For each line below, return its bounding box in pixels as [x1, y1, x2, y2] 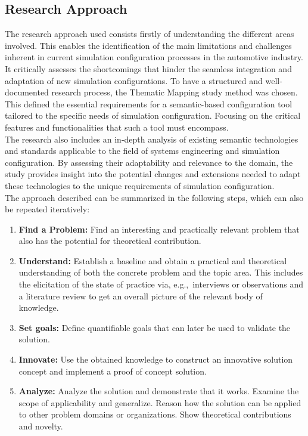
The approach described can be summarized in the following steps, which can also [5, 191, 304, 203]
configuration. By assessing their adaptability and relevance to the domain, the [5, 156, 293, 168]
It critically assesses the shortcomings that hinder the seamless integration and [5, 62, 292, 75]
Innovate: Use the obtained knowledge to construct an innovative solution [18, 353, 293, 366]
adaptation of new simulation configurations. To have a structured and [5, 74, 263, 86]
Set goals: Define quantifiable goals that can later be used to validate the [18, 321, 291, 333]
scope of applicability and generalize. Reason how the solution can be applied [18, 396, 301, 409]
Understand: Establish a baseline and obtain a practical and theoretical [18, 254, 287, 267]
